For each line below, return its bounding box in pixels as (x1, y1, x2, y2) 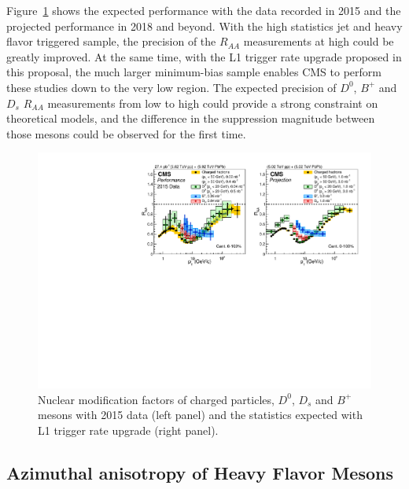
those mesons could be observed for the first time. (6, 125, 246, 142)
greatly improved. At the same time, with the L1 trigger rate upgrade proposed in (6, 48, 402, 64)
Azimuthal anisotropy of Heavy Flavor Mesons (6, 460, 393, 484)
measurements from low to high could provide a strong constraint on (47, 94, 378, 111)
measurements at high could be (243, 33, 394, 50)
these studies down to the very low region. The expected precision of (6, 79, 337, 95)
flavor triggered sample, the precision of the (6, 33, 216, 50)
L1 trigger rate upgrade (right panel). (38, 421, 219, 438)
